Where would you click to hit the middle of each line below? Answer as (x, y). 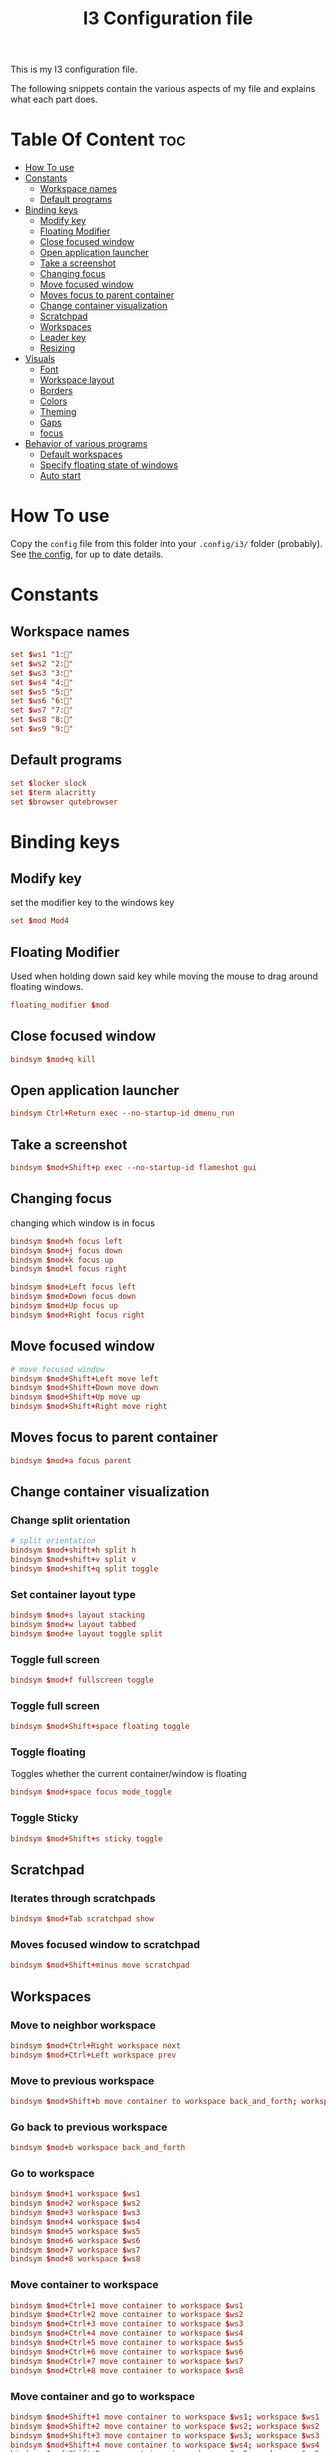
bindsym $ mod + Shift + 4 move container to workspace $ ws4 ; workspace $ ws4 (165, 2445)
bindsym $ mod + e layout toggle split (86, 1633)
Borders (56, 391)
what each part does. (54, 99)
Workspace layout (77, 380)
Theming (58, 412)
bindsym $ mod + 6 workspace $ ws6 (75, 2240)
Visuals (40, 359)
